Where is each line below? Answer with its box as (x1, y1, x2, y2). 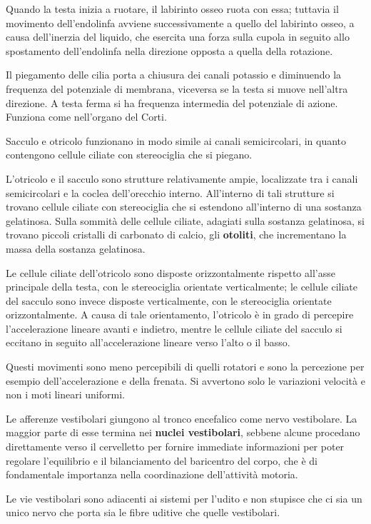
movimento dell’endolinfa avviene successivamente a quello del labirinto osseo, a (6, 15, 355, 30)
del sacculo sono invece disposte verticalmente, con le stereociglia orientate (6, 293, 332, 308)
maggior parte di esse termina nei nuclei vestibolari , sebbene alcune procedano (6, 425, 360, 440)
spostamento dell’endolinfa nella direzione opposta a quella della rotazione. (6, 43, 333, 58)
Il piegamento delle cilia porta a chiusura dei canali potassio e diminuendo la (6, 67, 342, 82)
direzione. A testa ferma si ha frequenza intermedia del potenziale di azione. (6, 95, 338, 110)
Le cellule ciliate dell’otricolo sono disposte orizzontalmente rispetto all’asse (6, 265, 335, 280)
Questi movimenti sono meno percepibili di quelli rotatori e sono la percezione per (6, 359, 365, 374)
